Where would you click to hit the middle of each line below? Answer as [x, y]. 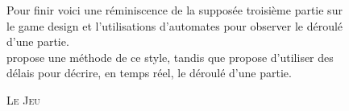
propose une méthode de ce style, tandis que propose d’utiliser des [170, 57]
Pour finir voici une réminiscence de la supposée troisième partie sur [174, 10]
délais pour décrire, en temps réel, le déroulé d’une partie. [149, 73]
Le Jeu [23, 99]
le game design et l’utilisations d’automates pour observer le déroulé [175, 25]
